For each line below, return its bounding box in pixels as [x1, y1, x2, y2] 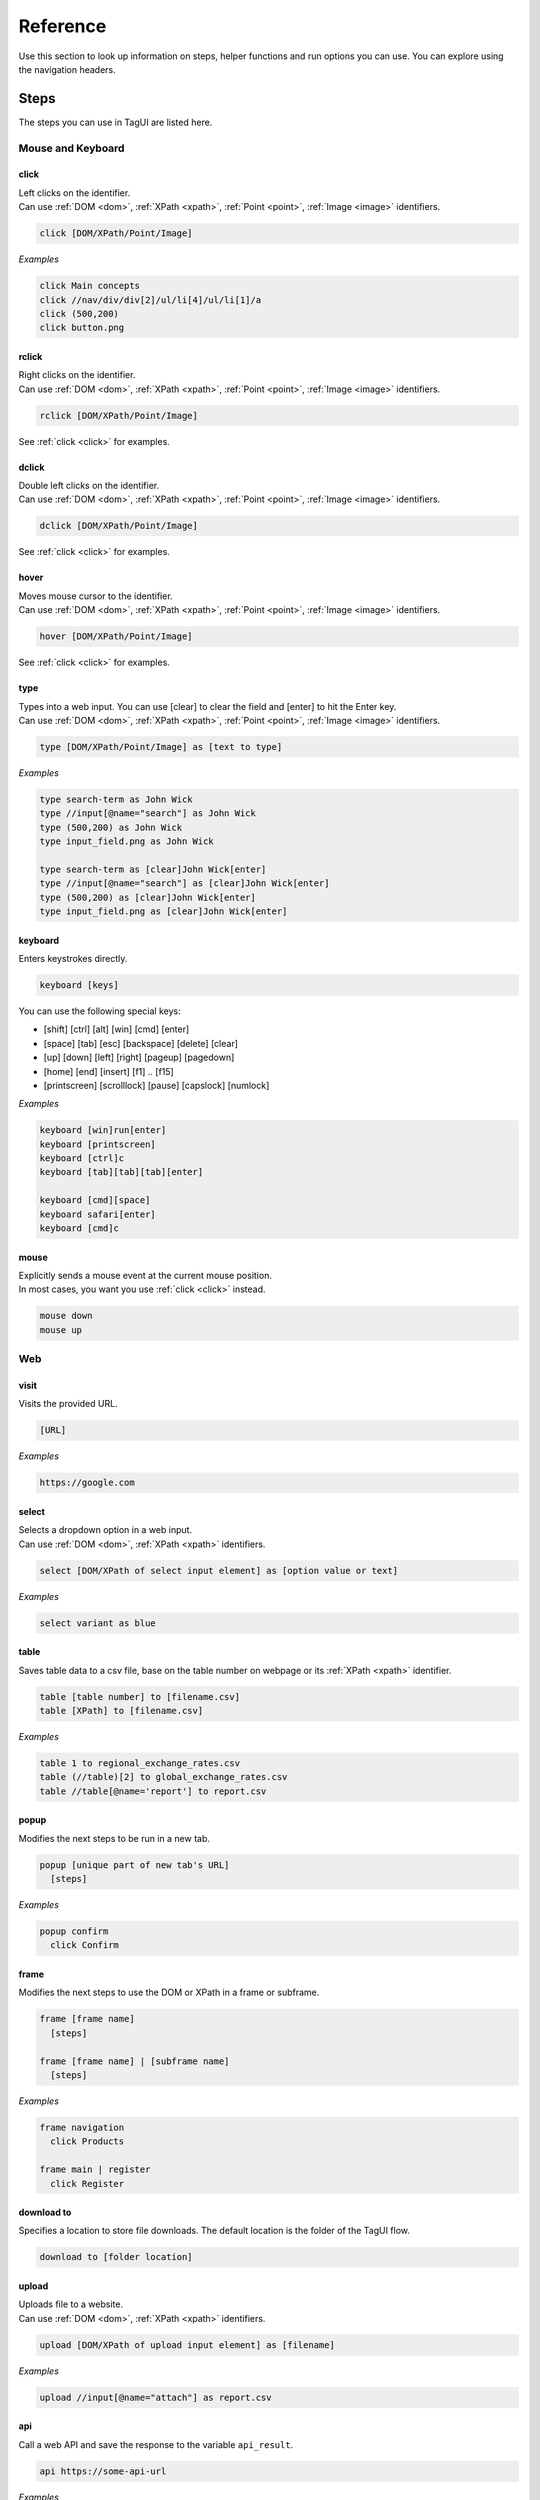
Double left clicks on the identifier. [18, 480, 160, 492]
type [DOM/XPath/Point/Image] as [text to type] [39, 741, 283, 752]
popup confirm [39, 1926, 109, 1937]
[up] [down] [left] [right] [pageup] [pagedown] [43, 1051, 235, 1064]
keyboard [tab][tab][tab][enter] [39, 1166, 204, 1178]
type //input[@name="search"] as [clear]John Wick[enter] [39, 878, 330, 889]
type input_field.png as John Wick [39, 836, 214, 847]
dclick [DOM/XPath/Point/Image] [39, 520, 199, 532]
